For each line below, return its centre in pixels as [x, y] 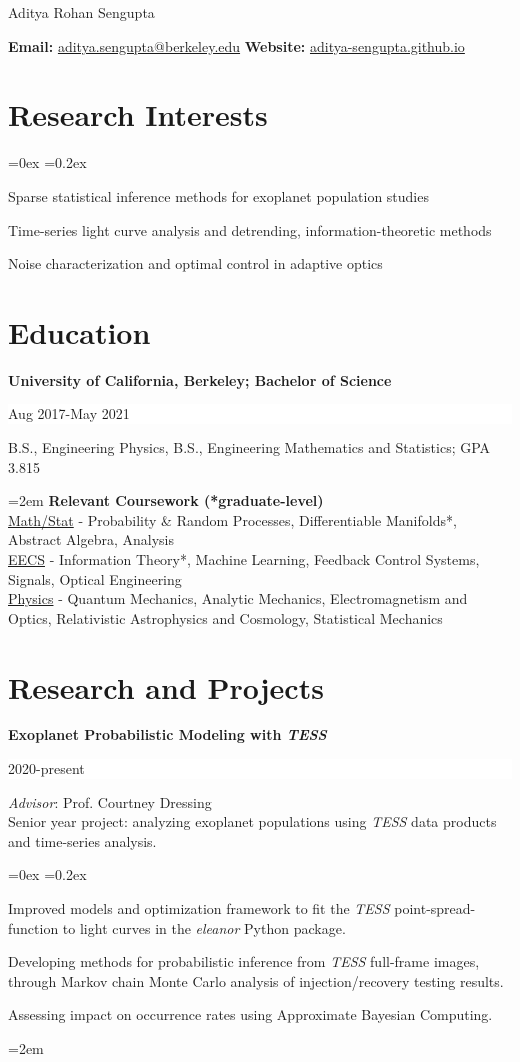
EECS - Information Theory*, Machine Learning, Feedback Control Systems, [244, 558]
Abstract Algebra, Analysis [91, 539]
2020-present [46, 768]
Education [79, 331]
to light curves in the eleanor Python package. [204, 927]
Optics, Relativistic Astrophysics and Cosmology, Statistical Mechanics [225, 617]
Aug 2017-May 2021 [69, 413]
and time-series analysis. [82, 840]
